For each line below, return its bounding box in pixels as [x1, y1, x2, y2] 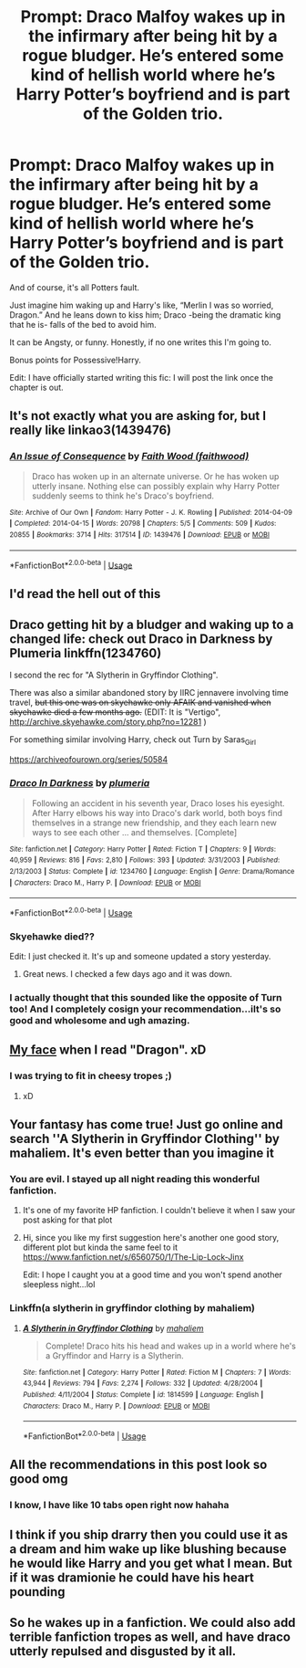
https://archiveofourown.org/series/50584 [9, 754, 168, 765]
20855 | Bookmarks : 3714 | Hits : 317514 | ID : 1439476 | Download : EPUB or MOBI [9, 530, 270, 540]
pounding [9, 1584, 66, 1600]
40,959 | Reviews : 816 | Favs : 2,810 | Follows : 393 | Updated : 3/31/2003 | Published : [9, 855, 280, 865]
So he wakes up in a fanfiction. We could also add [9, 1615, 296, 1631]
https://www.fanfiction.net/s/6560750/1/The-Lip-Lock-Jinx [22, 1252, 244, 1263]
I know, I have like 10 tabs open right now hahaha [9, 1499, 229, 1512]
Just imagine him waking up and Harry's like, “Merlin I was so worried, [9, 299, 274, 310]
